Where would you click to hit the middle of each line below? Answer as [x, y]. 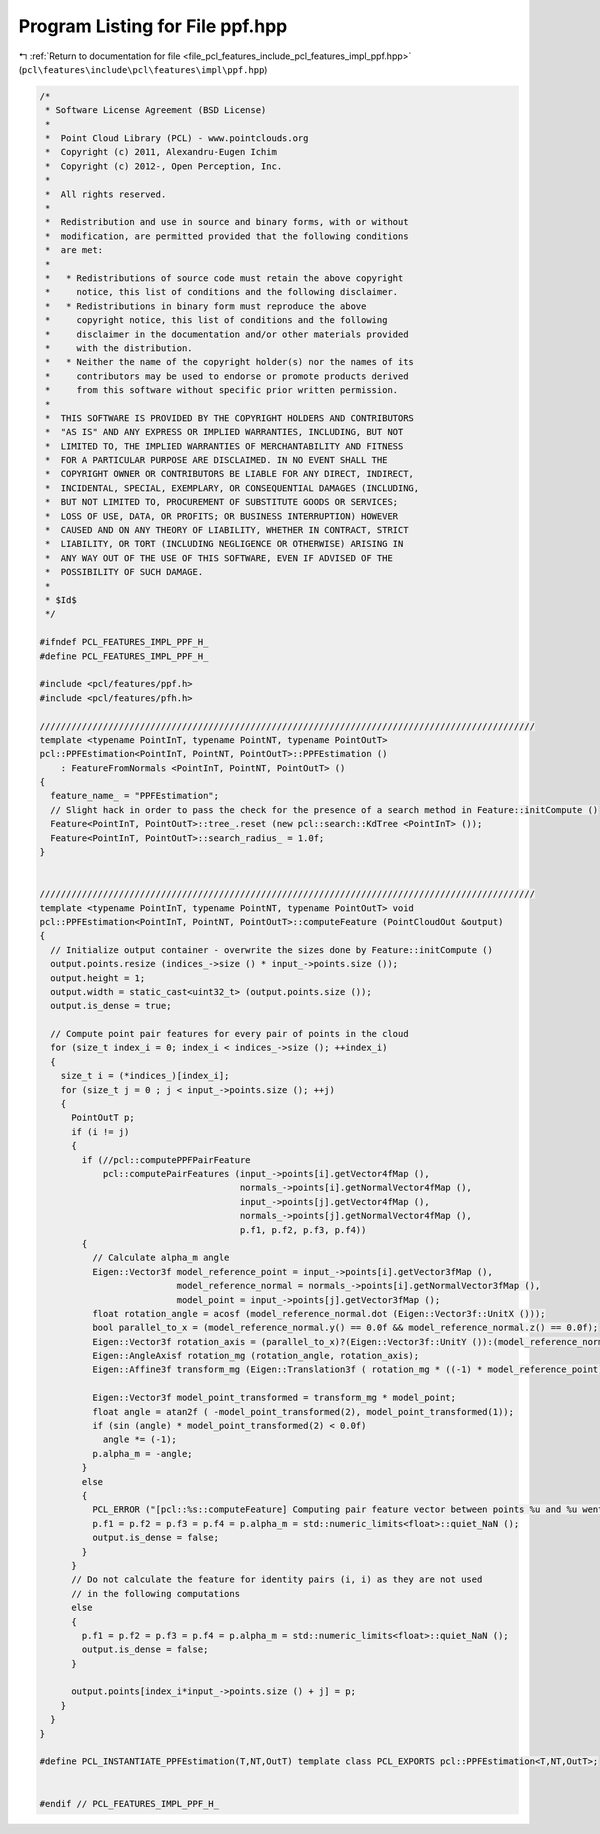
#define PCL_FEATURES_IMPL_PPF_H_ [124, 656]
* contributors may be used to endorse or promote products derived [227, 376]
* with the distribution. [119, 348]
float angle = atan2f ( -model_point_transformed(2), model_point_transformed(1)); [303, 1411]
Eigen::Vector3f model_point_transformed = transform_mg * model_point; [274, 1398]
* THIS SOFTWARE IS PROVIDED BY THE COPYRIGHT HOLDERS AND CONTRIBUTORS [230, 418]
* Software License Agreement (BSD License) [156, 110]
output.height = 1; [98, 978]
